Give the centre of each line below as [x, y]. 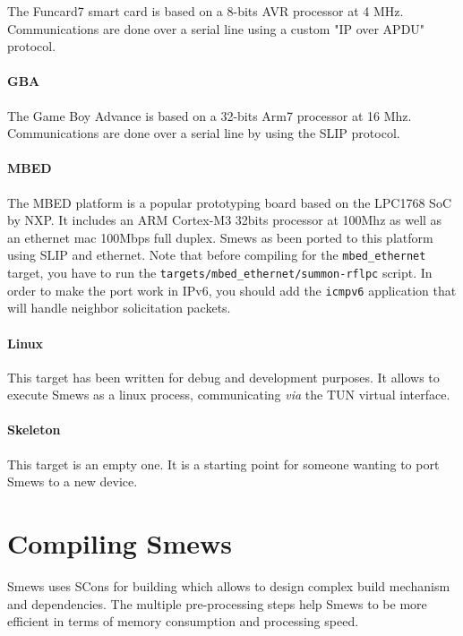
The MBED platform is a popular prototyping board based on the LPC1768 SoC [230, 202]
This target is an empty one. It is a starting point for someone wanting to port [223, 464]
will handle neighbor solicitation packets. [119, 308]
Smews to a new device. [73, 481]
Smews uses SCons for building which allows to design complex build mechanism [229, 586]
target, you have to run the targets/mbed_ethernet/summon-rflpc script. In [220, 272]
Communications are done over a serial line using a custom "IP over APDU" [216, 28]
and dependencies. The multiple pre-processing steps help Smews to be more [217, 603]
